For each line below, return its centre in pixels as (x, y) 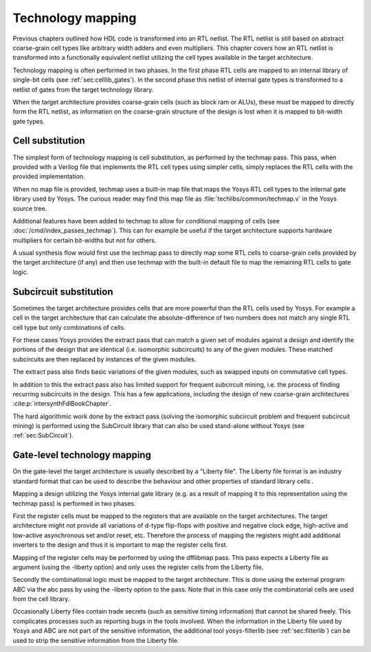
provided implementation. (49, 177)
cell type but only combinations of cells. (69, 327)
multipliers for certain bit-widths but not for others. (85, 240)
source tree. (30, 208)
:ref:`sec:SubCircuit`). (43, 436)
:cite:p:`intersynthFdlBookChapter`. (62, 404)
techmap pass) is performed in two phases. (75, 503)
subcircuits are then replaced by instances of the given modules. (104, 359)
